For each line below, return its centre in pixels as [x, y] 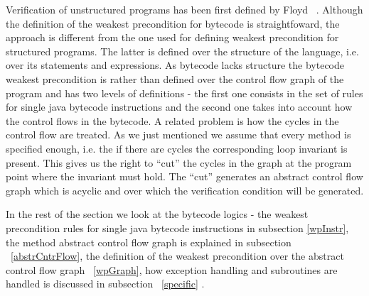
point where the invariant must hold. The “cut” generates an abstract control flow [184, 176]
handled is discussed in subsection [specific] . [105, 284]
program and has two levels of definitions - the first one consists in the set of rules [184, 93]
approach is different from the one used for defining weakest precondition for [172, 37]
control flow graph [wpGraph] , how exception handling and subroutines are [172, 269]
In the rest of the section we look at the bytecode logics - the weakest [157, 214]
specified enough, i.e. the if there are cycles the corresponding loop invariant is [177, 148]
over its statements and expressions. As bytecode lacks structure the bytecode [175, 65]
